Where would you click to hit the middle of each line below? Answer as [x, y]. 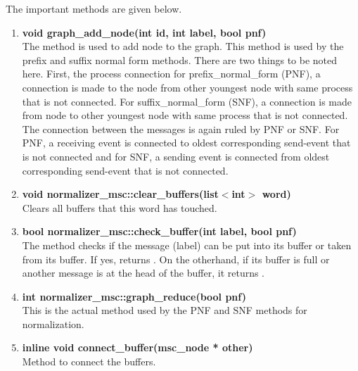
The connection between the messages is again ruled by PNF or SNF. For [181, 128]
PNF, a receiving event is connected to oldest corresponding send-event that [186, 143]
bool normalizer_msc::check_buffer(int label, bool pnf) [159, 231]
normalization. [53, 323]
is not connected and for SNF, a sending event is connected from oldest [176, 156]
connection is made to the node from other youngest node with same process [187, 87]
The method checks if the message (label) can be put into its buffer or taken [187, 245]
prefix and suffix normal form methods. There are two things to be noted [180, 59]
